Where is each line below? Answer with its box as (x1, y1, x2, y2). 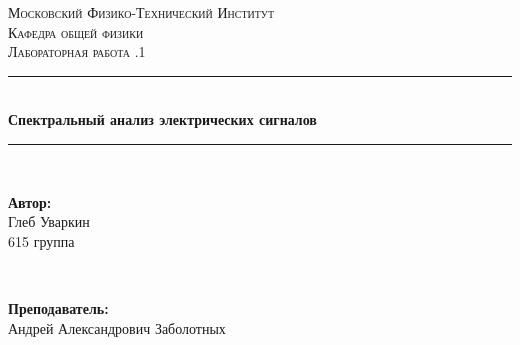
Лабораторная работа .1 (8, 41, 146, 62)
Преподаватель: (8, 297, 109, 318)
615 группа (8, 230, 75, 251)
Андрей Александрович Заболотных (8, 317, 226, 338)
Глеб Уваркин (8, 211, 90, 232)
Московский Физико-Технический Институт (8, 2, 275, 22)
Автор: (8, 191, 52, 212)
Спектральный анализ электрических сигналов (8, 109, 317, 130)
